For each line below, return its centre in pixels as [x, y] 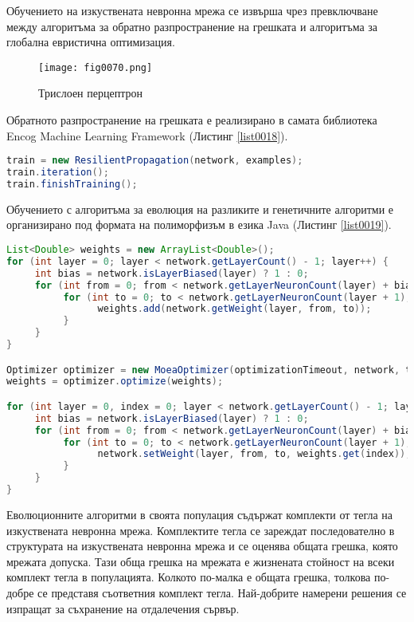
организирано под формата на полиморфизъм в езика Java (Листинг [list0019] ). [199, 224]
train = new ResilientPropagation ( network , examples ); [155, 161]
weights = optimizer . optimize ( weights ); [115, 382]
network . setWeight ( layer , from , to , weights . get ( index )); [254, 454]
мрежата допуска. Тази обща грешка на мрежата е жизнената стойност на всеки [201, 561]
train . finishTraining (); [72, 184]
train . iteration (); [58, 173]
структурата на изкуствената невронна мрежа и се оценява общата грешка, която [202, 546]
